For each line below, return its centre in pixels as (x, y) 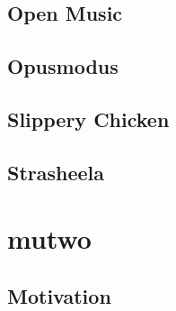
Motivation (59, 295)
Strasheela (56, 172)
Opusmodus (63, 66)
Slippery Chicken (88, 119)
